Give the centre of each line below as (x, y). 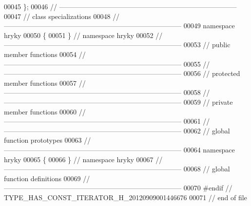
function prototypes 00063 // (48, 140)
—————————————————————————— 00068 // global (117, 169)
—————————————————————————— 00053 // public (117, 45)
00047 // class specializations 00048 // (62, 16)
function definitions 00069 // (47, 178)
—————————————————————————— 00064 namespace (119, 149)
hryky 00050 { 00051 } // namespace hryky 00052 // (83, 35)
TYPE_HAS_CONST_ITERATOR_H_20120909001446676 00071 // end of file (125, 197)
